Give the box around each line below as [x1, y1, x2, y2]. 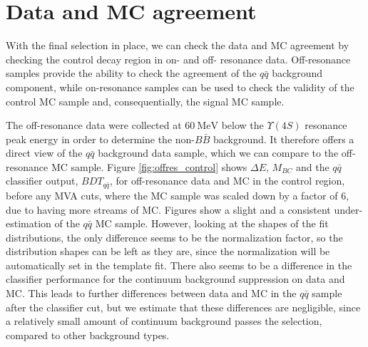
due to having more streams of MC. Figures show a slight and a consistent [6, 202, 331, 217]
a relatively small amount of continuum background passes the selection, [6, 314, 322, 328]
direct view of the [6, 145, 83, 160]
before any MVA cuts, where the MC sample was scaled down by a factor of [6, 187, 338, 202]
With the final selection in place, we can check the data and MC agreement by [6, 38, 349, 53]
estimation [6, 216, 51, 231]
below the [221, 118, 264, 133]
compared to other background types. [6, 327, 170, 342]
